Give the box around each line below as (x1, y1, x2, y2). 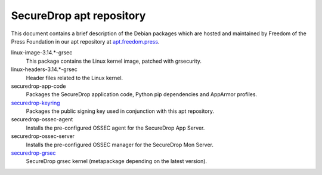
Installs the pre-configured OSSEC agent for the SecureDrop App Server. (26, 124, 205, 131)
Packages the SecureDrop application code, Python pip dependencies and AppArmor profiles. (26, 91, 258, 98)
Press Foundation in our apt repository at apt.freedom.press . (11, 38, 160, 45)
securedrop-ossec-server (11, 133, 75, 140)
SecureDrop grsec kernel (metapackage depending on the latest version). (26, 158, 208, 165)
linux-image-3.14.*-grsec (11, 49, 73, 56)
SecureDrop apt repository (11, 9, 146, 22)
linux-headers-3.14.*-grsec (11, 66, 78, 73)
